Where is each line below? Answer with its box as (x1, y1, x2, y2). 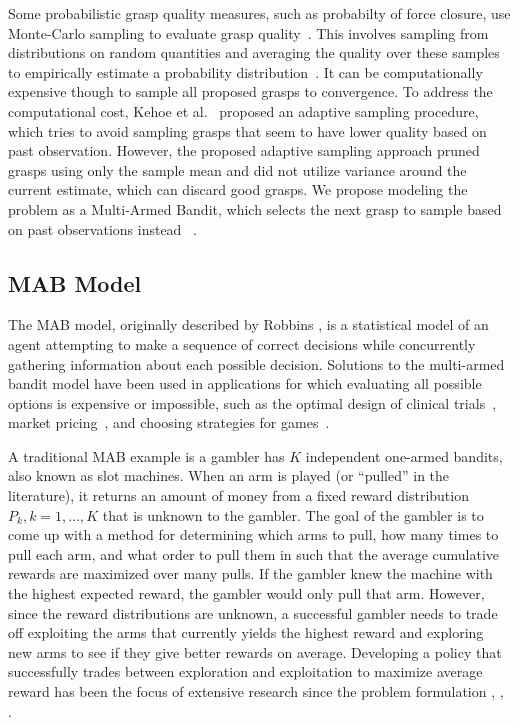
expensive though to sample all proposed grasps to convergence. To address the (8, 81, 493, 102)
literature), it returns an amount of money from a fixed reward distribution (8, 485, 469, 506)
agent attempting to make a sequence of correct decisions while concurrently (8, 333, 476, 354)
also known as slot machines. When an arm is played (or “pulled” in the (8, 465, 450, 486)
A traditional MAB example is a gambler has (8, 445, 285, 466)
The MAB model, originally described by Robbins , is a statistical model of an (8, 314, 489, 335)
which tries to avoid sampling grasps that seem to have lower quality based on (8, 120, 487, 141)
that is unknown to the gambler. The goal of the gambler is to (102, 504, 484, 525)
